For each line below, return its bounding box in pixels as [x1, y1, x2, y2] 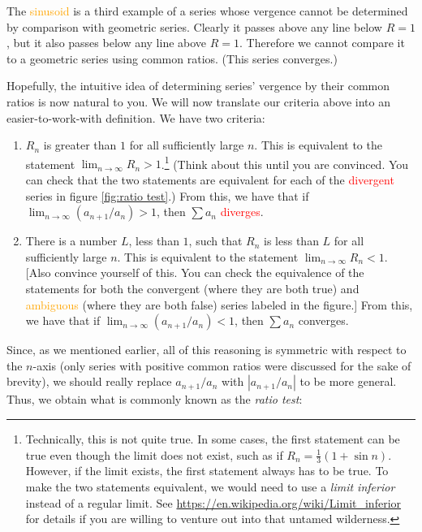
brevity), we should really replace [6, 373, 172, 390]
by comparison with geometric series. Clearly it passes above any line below [6, 18, 382, 35]
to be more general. [299, 373, 397, 390]
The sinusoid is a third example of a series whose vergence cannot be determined [6, 2, 408, 19]
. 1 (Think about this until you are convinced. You [161, 153, 409, 172]
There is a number [25, 232, 118, 249]
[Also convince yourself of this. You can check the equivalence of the [25, 264, 364, 281]
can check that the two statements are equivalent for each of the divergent [25, 171, 394, 188]
